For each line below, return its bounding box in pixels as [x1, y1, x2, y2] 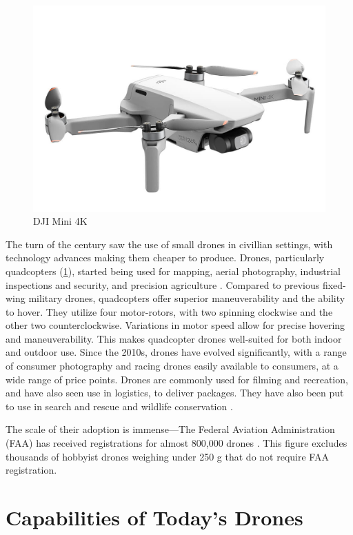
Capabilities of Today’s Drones [6, 503, 303, 531]
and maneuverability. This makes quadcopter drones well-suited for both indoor [6, 331, 342, 345]
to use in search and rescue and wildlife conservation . [6, 398, 233, 413]
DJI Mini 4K [33, 214, 88, 228]
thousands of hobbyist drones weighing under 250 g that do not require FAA [6, 449, 329, 463]
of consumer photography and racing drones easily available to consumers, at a [6, 359, 339, 373]
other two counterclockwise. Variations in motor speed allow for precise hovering [6, 318, 345, 332]
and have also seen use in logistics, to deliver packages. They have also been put [6, 385, 344, 400]
